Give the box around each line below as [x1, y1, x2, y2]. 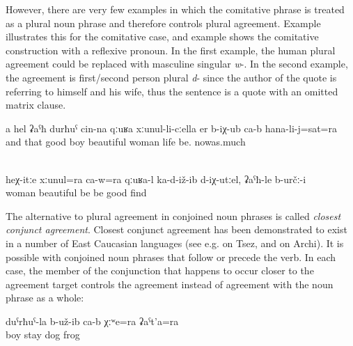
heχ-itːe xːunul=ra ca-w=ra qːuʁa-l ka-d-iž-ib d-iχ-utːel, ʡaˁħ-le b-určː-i [6, 171, 306, 186]
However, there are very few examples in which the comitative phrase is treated [6, 2, 345, 16]
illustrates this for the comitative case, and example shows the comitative [6, 29, 319, 44]
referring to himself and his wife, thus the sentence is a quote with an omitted [6, 84, 338, 98]
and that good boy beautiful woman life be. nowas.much [6, 134, 246, 149]
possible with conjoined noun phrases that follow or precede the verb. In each [6, 249, 336, 264]
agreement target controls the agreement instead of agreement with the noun [6, 276, 334, 291]
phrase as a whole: [6, 290, 84, 305]
